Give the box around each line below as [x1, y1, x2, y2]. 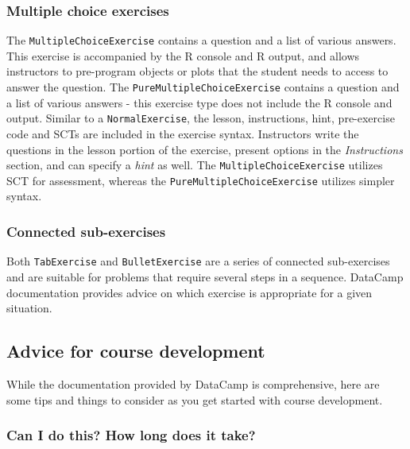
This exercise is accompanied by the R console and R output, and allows [6, 47, 360, 64]
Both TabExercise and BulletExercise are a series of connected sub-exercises [6, 253, 390, 269]
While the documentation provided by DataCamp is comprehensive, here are [6, 375, 380, 392]
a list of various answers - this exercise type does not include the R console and [6, 94, 393, 110]
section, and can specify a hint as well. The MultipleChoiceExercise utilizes [6, 157, 383, 173]
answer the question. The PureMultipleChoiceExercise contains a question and [6, 79, 400, 95]
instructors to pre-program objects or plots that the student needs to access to [6, 63, 389, 79]
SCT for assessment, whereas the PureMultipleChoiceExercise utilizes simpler [6, 172, 395, 188]
